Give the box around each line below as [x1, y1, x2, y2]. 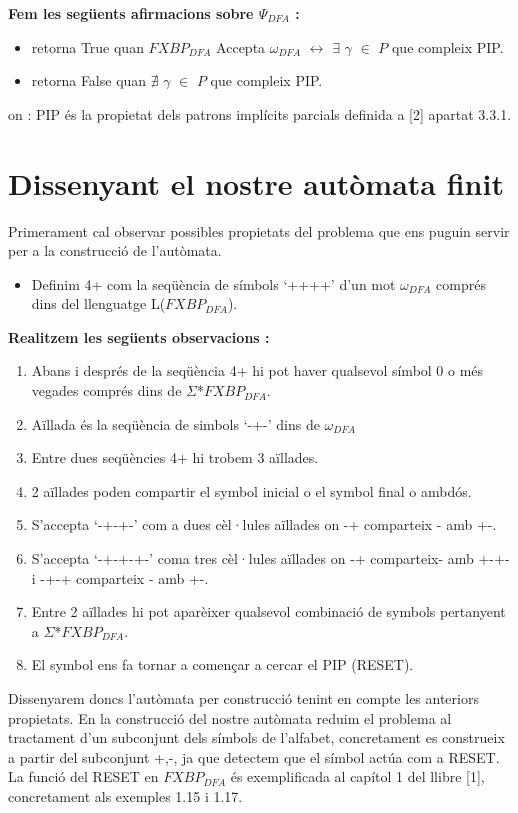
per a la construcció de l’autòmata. [8, 240, 222, 261]
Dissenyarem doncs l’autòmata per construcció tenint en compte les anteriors [8, 688, 479, 708]
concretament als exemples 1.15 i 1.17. [8, 785, 243, 806]
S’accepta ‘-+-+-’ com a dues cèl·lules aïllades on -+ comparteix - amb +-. [31, 514, 497, 535]
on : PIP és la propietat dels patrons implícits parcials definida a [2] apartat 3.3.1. [8, 103, 512, 124]
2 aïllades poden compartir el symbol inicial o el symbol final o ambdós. [31, 480, 472, 501]
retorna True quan [31, 36, 144, 57]
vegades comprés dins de [31, 380, 182, 401]
